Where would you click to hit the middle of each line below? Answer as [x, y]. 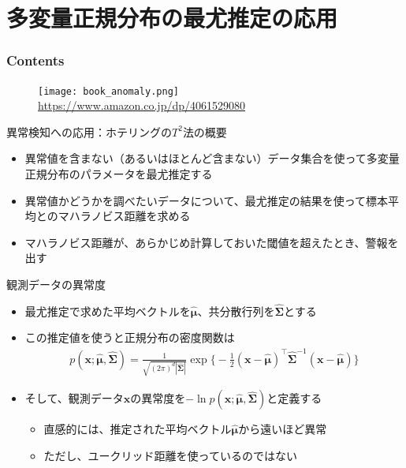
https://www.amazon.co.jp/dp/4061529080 [142, 105]
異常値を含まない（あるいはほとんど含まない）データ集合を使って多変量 [212, 158]
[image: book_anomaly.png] [108, 91]
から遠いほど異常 [283, 429]
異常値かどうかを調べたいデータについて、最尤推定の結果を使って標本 [206, 200]
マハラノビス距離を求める [124, 216]
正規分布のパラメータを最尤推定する [119, 174]
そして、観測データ [74, 398]
